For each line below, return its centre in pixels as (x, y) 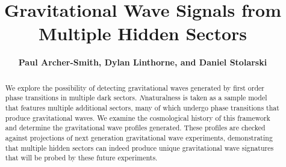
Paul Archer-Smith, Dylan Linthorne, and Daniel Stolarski (143, 62)
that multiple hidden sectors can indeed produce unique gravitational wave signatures (139, 147)
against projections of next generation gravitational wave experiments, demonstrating (139, 137)
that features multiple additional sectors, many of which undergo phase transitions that (142, 108)
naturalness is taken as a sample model (206, 98)
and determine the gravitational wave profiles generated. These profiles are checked (135, 128)
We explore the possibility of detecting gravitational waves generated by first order (135, 87)
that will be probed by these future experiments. (81, 158)
